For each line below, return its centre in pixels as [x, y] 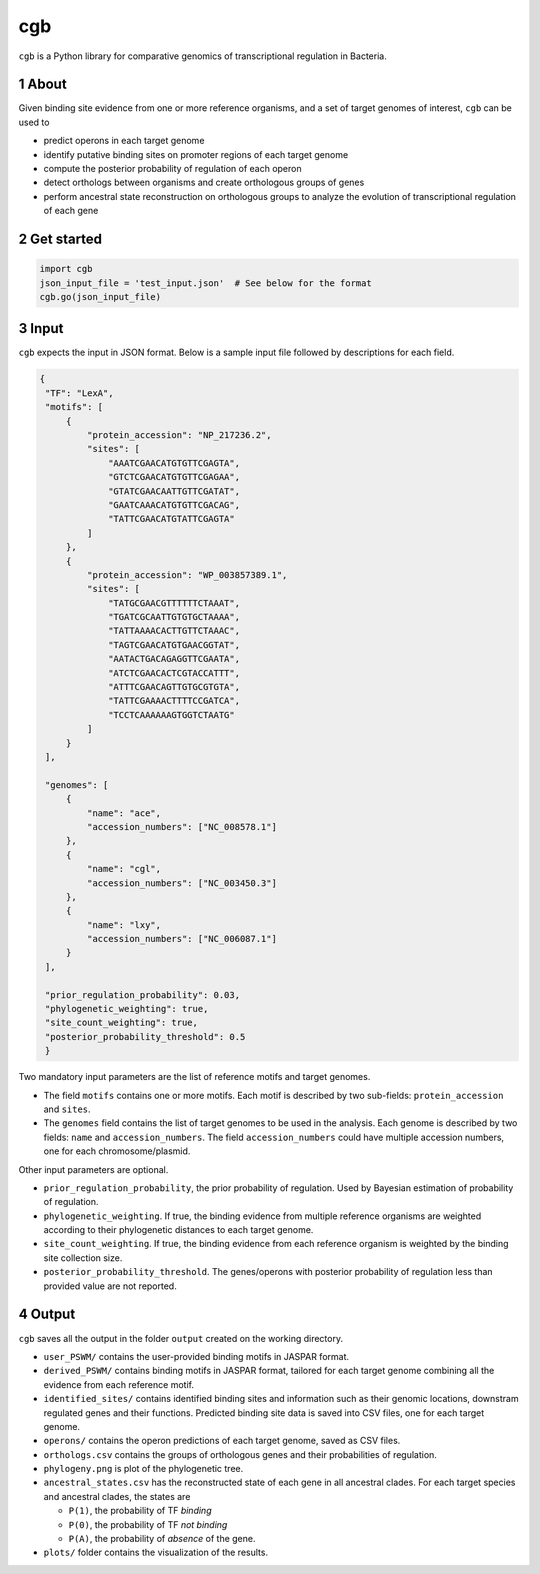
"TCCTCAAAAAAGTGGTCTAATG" [171, 714]
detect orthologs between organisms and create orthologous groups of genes [204, 182]
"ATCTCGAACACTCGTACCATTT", [174, 673]
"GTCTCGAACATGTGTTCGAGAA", [174, 477]
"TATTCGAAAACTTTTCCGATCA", [174, 701]
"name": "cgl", [124, 869]
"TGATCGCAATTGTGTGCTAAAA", [174, 617]
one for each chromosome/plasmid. [117, 1151]
